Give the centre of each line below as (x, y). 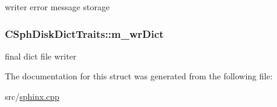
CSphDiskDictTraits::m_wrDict (84, 33)
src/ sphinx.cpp (32, 96)
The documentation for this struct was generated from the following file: (139, 76)
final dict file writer (41, 56)
